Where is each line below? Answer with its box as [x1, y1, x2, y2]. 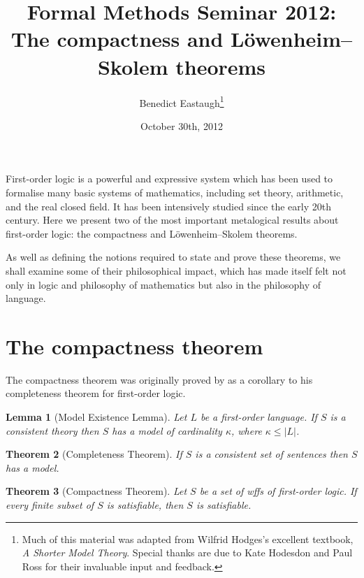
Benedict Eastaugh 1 [139, 93, 224, 110]
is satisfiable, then [106, 497, 184, 512]
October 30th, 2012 [140, 118, 223, 133]
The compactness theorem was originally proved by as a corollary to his [6, 372, 313, 386]
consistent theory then [6, 423, 99, 438]
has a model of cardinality [112, 423, 222, 438]
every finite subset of [6, 497, 94, 512]
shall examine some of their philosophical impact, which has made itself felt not [6, 263, 347, 277]
